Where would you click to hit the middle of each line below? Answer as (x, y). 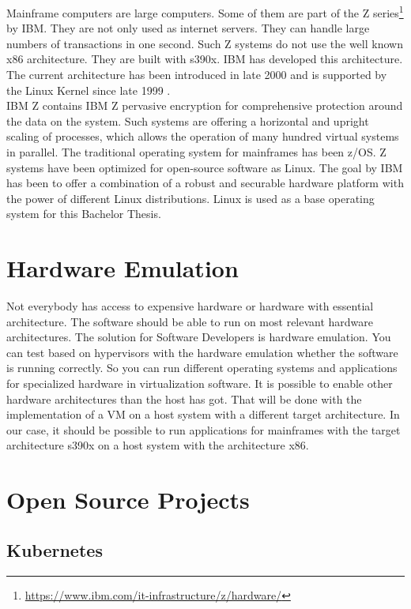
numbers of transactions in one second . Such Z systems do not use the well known (205, 43)
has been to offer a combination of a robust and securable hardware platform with (205, 183)
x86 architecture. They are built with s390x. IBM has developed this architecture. (205, 59)
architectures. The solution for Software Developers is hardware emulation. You (199, 337)
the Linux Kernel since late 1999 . (89, 90)
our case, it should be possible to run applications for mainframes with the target (204, 429)
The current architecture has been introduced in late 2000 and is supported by (197, 75)
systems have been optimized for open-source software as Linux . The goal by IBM (205, 167)
